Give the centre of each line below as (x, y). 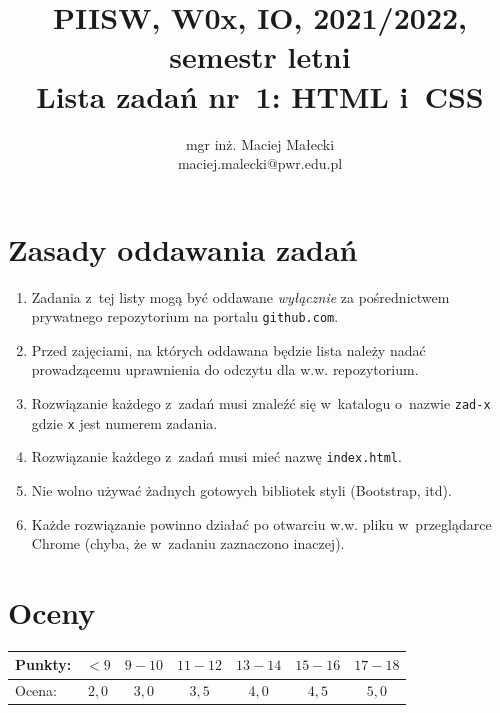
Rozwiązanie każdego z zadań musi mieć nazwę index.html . (216, 456)
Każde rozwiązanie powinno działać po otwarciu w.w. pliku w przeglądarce (261, 523)
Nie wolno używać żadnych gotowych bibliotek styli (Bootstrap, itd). (241, 490)
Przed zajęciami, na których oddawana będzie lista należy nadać (228, 349)
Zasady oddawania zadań (183, 248)
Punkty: (43, 664)
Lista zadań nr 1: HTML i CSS (260, 95)
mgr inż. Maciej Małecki (260, 143)
